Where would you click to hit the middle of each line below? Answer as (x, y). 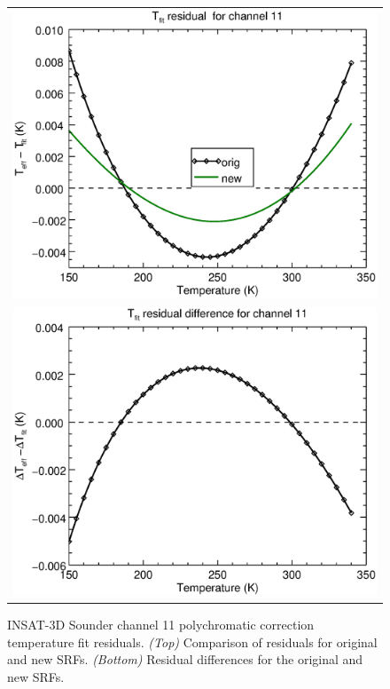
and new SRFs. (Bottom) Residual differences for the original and (185, 659)
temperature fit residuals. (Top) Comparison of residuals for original (192, 641)
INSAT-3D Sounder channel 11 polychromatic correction (161, 624)
